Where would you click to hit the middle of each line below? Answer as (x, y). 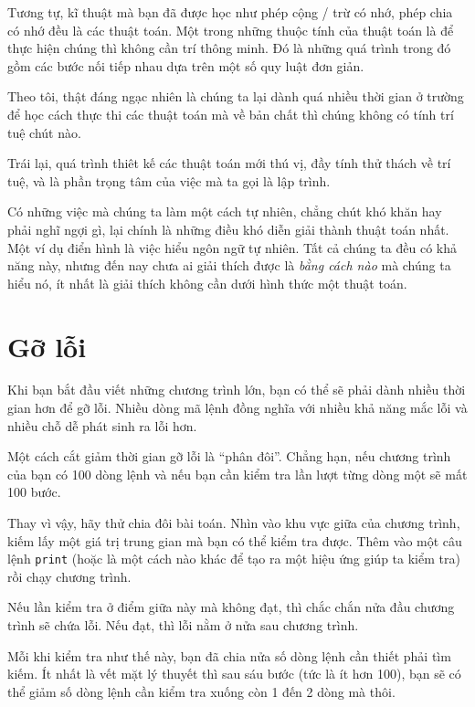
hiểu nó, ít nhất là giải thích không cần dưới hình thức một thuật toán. (207, 283)
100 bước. (34, 492)
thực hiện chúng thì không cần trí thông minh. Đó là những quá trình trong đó (229, 48)
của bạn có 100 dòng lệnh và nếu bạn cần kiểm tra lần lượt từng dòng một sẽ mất (237, 474)
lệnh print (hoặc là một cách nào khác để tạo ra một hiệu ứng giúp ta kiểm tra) (234, 559)
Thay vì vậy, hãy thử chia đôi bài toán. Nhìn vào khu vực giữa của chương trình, (234, 522)
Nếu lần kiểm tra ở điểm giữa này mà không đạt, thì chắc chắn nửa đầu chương (231, 607)
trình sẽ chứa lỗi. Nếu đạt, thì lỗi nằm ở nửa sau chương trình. (183, 625)
